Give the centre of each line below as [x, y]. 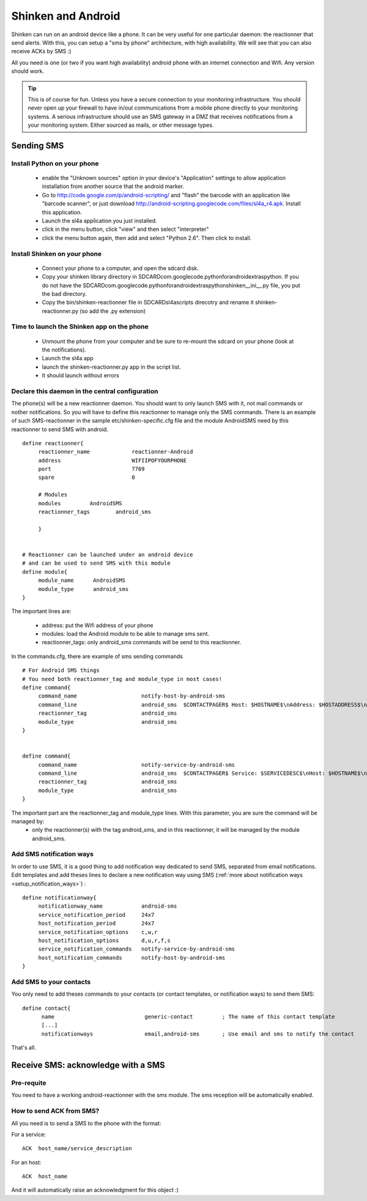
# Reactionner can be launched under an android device [108, 555]
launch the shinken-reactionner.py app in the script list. [111, 367]
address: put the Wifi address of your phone [98, 625]
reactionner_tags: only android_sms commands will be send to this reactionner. [142, 642]
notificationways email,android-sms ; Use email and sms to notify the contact [198, 1034]
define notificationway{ [59, 898]
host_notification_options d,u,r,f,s [104, 940]
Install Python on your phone [55, 164]
